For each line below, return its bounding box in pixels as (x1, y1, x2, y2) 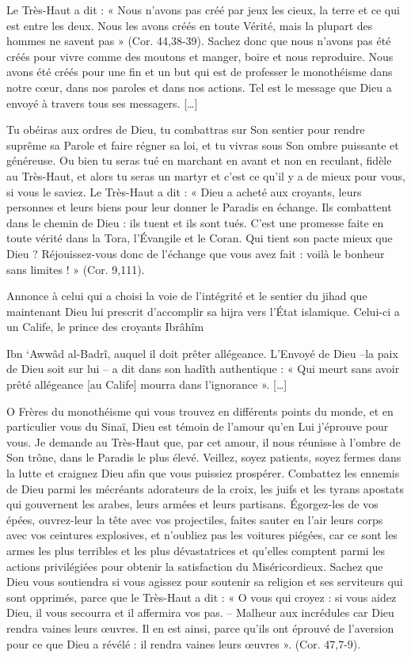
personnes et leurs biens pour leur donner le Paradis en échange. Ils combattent (6, 199, 392, 215)
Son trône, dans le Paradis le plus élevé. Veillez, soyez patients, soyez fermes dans (6, 449, 401, 466)
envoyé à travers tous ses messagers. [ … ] (6, 94, 198, 111)
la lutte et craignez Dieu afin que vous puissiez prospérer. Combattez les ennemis (6, 465, 400, 481)
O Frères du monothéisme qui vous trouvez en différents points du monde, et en (6, 402, 394, 419)
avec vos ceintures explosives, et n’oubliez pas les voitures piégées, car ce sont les (6, 527, 398, 543)
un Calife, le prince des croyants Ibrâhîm (6, 318, 204, 335)
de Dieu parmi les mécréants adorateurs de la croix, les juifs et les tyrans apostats (6, 480, 404, 496)
